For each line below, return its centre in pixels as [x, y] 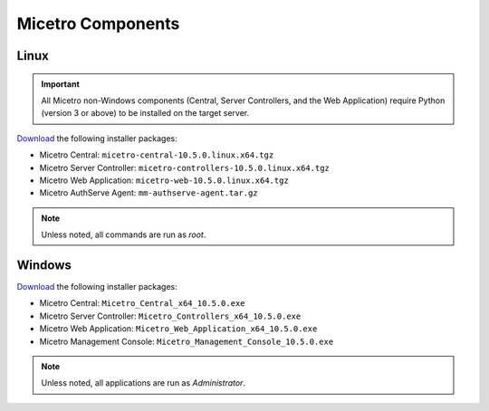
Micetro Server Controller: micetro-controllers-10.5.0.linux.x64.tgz [184, 167]
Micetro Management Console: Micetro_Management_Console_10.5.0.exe [187, 341]
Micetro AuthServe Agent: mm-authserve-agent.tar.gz [149, 193]
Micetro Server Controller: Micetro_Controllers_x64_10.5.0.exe [170, 316]
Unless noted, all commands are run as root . [124, 234]
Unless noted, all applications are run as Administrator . [144, 383]
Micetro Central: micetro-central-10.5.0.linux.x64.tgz [157, 155]
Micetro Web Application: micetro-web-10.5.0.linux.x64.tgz [164, 180]
